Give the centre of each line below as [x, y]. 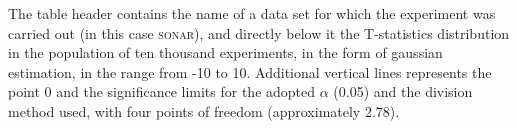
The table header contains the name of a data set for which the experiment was [252, 13]
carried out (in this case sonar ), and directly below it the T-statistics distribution [259, 32]
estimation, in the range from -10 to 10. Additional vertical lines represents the [250, 71]
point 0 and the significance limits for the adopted [162, 91]
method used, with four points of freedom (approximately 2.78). [204, 110]
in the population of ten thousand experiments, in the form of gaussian [225, 52]
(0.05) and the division [403, 91]
